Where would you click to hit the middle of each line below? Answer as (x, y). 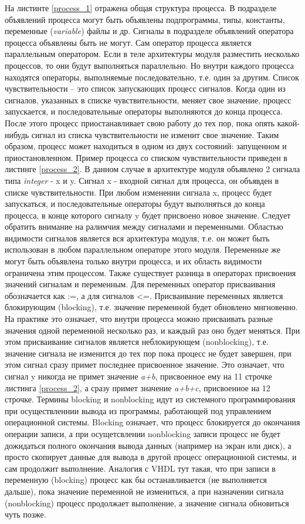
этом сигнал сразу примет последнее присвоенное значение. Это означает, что (145, 365)
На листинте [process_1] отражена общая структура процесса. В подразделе (141, 8)
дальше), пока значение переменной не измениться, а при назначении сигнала (144, 491)
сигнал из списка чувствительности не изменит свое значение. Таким (155, 134)
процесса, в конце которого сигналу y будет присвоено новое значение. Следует (148, 215)
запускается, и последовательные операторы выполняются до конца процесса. (144, 111)
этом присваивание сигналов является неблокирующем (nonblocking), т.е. (137, 342)
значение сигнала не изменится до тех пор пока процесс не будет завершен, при (148, 353)
